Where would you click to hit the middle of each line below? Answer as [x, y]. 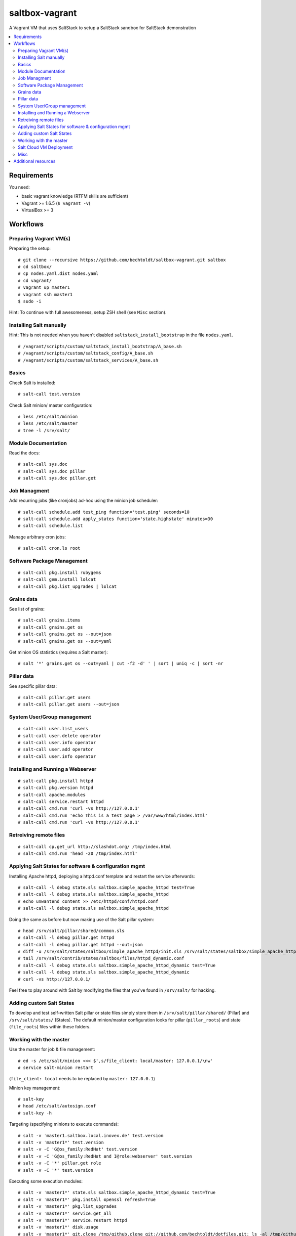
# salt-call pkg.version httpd [56, 788]
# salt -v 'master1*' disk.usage [58, 1227]
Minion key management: [35, 1088]
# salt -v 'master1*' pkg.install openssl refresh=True [87, 1199]
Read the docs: [24, 453]
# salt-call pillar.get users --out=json [69, 704]
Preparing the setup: [30, 248]
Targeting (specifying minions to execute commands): [64, 1124]
